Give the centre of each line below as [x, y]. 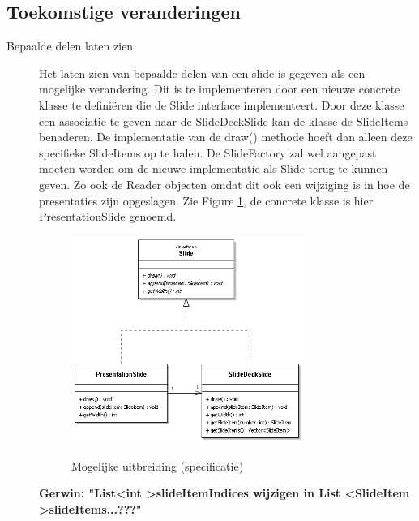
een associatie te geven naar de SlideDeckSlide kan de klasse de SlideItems [224, 121]
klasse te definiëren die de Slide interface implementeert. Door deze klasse [222, 104]
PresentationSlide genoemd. [108, 216]
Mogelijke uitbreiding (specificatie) [158, 465]
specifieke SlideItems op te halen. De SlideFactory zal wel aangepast [208, 152]
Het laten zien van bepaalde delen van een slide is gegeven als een [202, 73]
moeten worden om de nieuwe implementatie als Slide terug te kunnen [214, 168]
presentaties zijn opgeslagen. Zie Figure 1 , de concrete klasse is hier [206, 200]
